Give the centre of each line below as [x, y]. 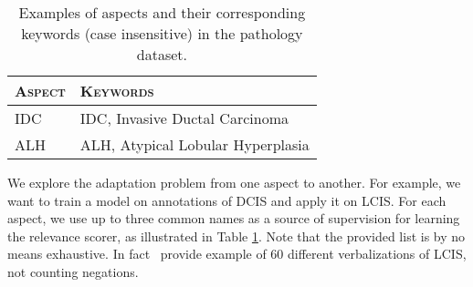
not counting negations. [73, 271]
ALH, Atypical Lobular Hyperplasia [194, 144]
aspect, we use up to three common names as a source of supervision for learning [234, 218]
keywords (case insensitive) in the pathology [162, 33]
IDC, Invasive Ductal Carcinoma [184, 118]
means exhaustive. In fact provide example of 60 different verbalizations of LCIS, [237, 254]
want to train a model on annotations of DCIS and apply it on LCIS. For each [227, 200]
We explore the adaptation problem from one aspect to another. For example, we [234, 182]
